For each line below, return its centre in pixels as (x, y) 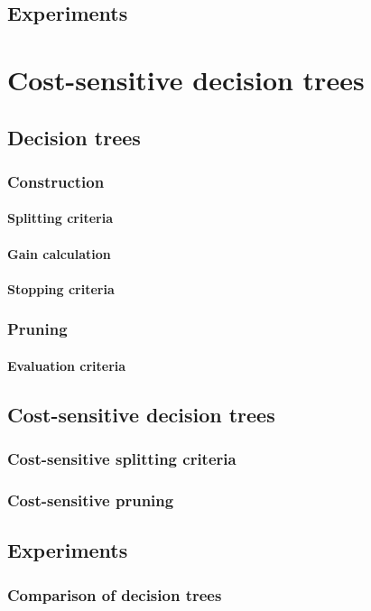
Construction (56, 181)
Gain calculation (59, 253)
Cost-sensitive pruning (91, 500)
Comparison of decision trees (115, 594)
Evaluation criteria (67, 365)
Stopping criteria (61, 288)
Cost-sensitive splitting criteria (122, 459)
